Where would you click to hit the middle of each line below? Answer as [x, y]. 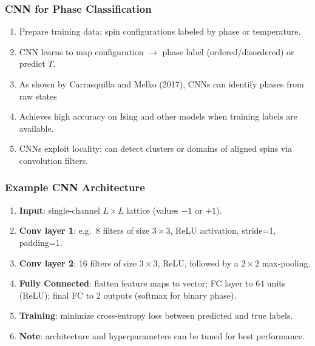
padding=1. [41, 242]
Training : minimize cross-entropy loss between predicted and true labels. [156, 315]
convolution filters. [54, 160]
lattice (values [153, 210]
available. [36, 128]
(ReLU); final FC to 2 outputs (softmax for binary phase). [128, 295]
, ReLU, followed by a [198, 263]
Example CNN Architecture [75, 187]
